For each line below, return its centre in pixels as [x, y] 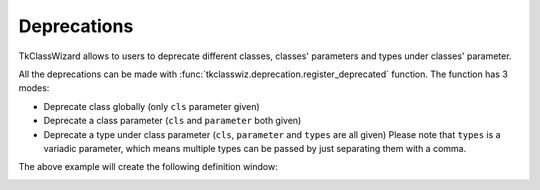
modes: [34, 88]
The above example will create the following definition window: [148, 167]
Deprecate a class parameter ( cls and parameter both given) [172, 121]
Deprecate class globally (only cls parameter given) [151, 106]
